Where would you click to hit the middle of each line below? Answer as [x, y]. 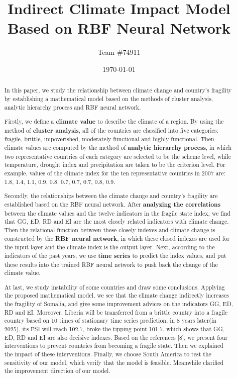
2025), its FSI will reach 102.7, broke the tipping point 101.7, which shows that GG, [114, 329]
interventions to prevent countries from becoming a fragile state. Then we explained [114, 346]
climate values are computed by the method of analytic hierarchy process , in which [118, 148]
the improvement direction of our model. [57, 371]
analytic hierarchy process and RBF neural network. [73, 107]
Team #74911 [119, 52]
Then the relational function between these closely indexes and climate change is [110, 229]
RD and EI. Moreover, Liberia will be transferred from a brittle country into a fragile [116, 312]
